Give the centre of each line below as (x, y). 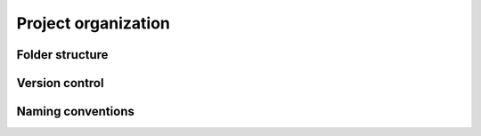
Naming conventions (76, 112)
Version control (60, 83)
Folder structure (62, 55)
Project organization (94, 23)
